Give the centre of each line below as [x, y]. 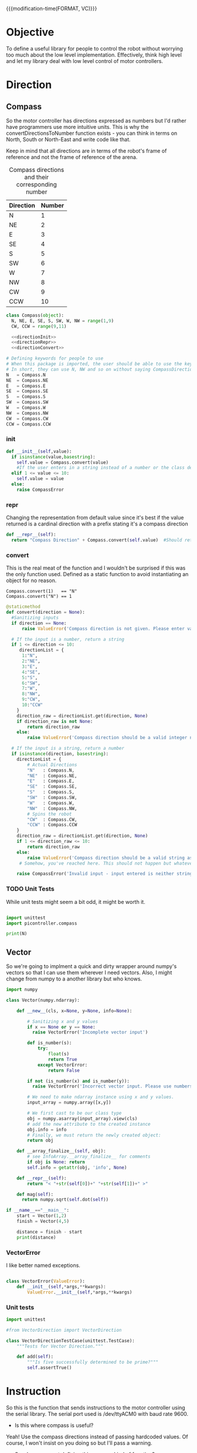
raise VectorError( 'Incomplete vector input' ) [90, 1032]
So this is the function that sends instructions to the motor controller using [96, 1407]
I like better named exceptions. [43, 1265]
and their [37, 177]
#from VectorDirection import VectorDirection [64, 1330]
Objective [30, 32]
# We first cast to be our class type [74, 1113]
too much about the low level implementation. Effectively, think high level [94, 55]
